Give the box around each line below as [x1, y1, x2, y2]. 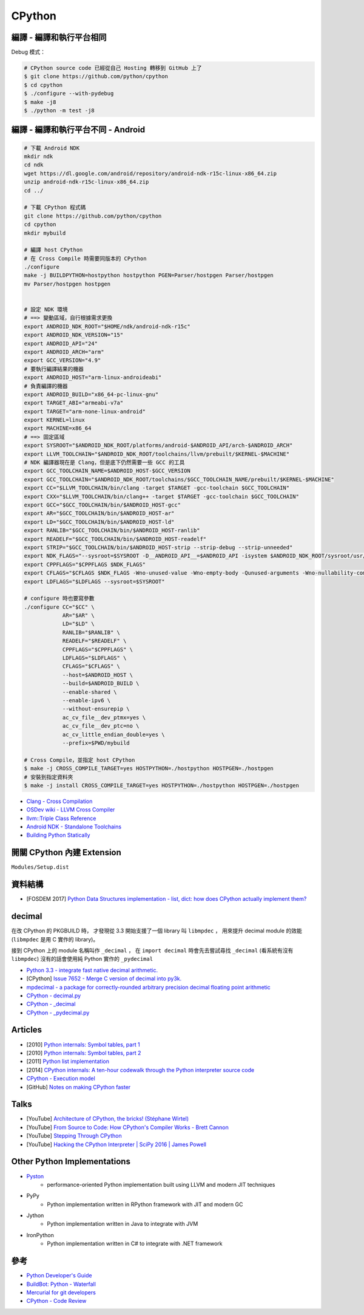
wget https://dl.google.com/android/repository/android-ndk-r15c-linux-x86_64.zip [24, 170, 277, 177]
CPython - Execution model [26, 1075, 95, 1082]
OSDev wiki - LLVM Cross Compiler [26, 806, 115, 813]
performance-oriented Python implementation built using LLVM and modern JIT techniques [47, 1181, 275, 1188]
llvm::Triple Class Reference [26, 815, 96, 822]
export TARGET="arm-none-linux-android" [24, 408, 146, 415]
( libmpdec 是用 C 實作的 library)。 [11, 935, 99, 943]
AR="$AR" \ [62, 612, 95, 619]
